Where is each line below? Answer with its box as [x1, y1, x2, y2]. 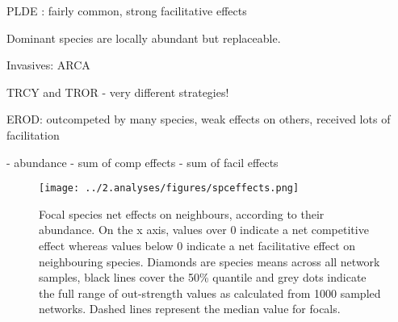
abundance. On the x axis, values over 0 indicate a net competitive [39, 221, 369, 238]
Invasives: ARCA [6, 56, 90, 73]
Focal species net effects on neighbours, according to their [39, 205, 325, 222]
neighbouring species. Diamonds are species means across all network [39, 253, 380, 270]
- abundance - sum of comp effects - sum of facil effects [6, 153, 279, 170]
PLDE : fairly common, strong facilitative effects [6, 2, 247, 19]
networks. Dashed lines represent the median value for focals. [39, 300, 341, 317]
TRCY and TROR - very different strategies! [6, 83, 229, 100]
